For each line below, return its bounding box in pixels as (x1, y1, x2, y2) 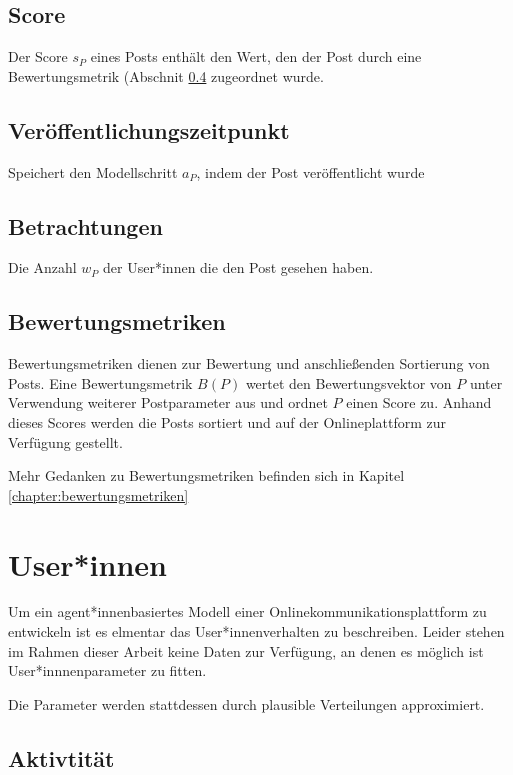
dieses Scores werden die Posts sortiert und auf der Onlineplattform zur (8, 411, 447, 432)
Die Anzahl (8, 257, 77, 278)
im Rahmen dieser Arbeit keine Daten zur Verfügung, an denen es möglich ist (8, 640, 484, 661)
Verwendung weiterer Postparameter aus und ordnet (8, 392, 328, 413)
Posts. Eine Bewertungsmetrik (8, 372, 193, 393)
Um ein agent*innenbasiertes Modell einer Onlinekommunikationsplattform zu (8, 601, 487, 622)
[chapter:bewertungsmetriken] (8, 484, 189, 505)
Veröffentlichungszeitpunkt (8, 114, 290, 145)
